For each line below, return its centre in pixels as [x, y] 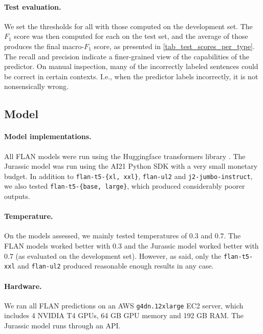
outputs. [17, 196]
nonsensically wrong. [36, 86]
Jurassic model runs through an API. [62, 325]
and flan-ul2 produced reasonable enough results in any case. [116, 266]
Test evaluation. [33, 6]
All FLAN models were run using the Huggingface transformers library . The [125, 156]
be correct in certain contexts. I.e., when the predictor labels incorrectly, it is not [131, 76]
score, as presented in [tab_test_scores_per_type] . [174, 46]
